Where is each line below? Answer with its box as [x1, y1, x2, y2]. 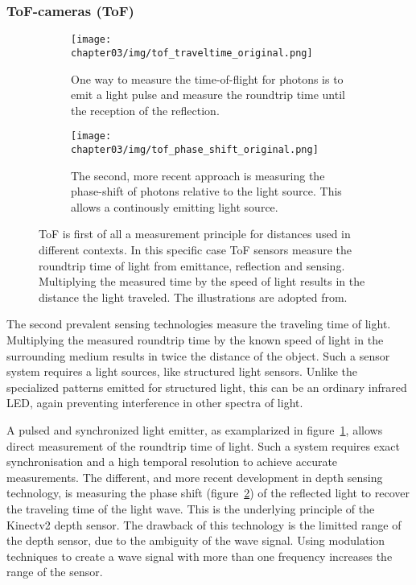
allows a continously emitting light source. [71, 198, 278, 215]
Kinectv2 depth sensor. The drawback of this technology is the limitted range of [6, 516, 402, 533]
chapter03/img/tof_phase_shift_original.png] [71, 143, 319, 155]
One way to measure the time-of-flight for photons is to [71, 70, 344, 87]
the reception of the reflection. [71, 101, 220, 118]
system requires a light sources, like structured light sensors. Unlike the [6, 363, 358, 380]
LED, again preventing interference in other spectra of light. [6, 394, 303, 411]
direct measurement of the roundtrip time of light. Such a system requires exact [6, 437, 400, 454]
